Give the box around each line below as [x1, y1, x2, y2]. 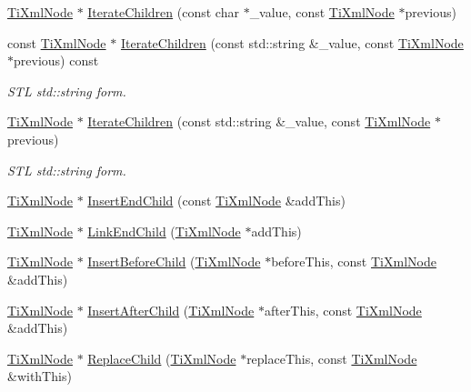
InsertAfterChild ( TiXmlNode [87, 300, 255, 319]
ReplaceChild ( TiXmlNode [87, 348, 236, 367]
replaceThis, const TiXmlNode [246, 348, 417, 367]
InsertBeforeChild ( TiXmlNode [87, 252, 261, 271]
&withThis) [7, 367, 72, 386]
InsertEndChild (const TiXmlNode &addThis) [87, 191, 346, 210]
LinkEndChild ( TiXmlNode [87, 221, 241, 240]
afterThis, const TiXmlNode [264, 300, 422, 319]
